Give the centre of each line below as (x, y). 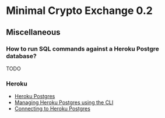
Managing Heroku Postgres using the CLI (64, 102)
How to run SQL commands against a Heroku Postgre (82, 49)
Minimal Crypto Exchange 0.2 (79, 11)
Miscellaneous (33, 32)
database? (21, 56)
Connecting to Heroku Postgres (52, 109)
